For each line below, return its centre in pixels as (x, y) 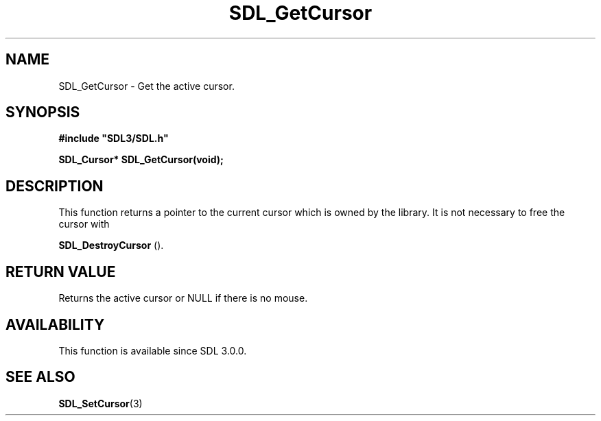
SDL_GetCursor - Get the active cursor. (146, 86)
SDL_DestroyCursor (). (111, 245)
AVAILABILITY (55, 324)
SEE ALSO (40, 377)
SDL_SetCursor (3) (101, 403)
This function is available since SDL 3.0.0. (153, 350)
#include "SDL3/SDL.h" (114, 139)
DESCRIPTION (55, 186)
